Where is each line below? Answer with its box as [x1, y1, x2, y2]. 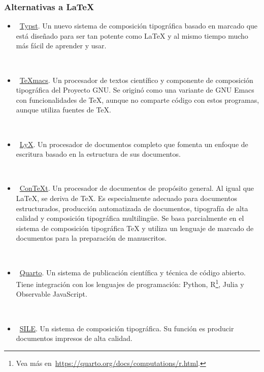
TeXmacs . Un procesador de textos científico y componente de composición [19, 74, 253, 85]
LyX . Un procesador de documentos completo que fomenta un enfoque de [19, 138, 248, 149]
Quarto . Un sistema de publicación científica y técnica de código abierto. [19, 267, 246, 277]
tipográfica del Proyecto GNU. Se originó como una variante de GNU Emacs [16, 84, 254, 95]
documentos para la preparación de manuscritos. [16, 233, 167, 243]
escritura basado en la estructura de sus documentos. [16, 149, 181, 159]
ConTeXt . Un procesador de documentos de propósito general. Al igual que [19, 183, 254, 193]
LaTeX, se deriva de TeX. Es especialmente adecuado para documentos [16, 192, 237, 203]
